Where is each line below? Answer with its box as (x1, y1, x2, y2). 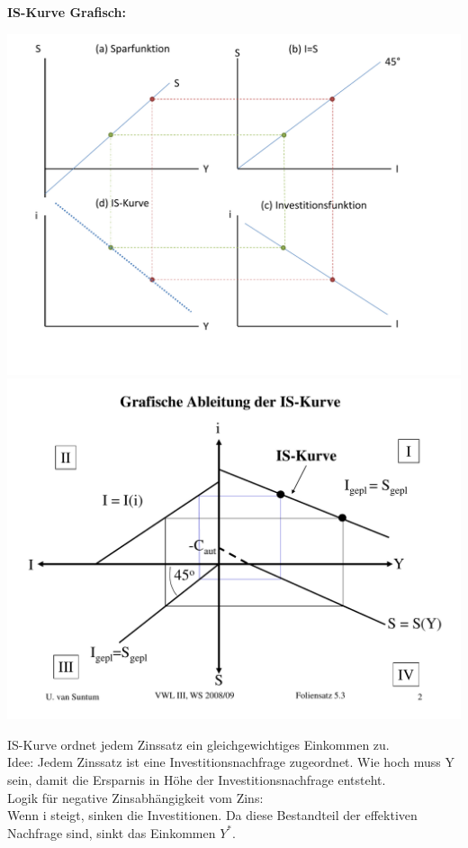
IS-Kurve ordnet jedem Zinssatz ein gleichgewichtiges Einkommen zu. (7, 734, 390, 753)
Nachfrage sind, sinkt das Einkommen (7, 823, 216, 842)
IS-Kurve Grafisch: (7, 3, 126, 21)
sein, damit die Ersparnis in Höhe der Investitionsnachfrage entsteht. (7, 770, 386, 789)
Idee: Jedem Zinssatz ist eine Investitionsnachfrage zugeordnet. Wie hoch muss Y (7, 752, 454, 771)
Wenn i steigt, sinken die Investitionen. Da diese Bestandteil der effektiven (7, 806, 418, 825)
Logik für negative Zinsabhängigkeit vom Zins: (7, 788, 264, 807)
